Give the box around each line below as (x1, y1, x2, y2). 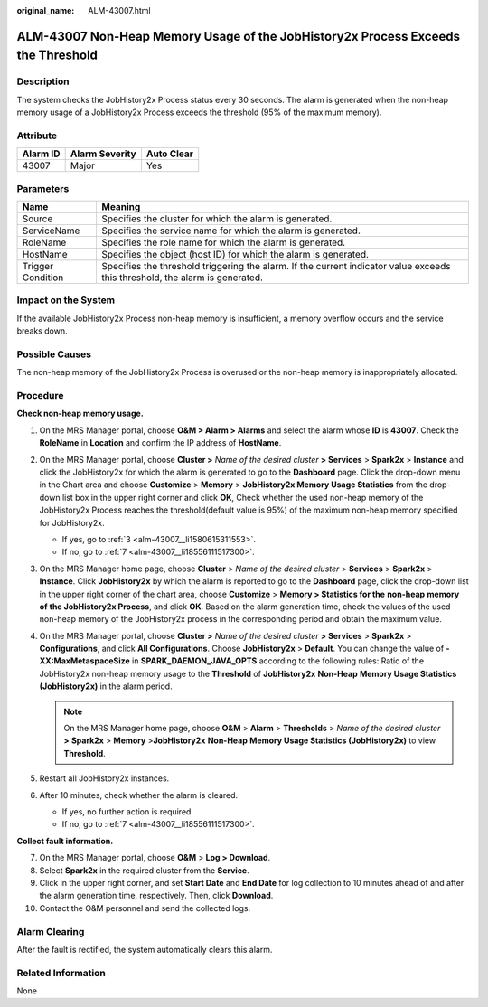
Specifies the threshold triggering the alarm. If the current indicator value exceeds (101, 260, 451, 273)
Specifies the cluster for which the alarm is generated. (101, 212, 333, 225)
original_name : (16, 5, 75, 15)
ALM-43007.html (88, 5, 151, 15)
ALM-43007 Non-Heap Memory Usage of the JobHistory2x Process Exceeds (16, 28, 461, 44)
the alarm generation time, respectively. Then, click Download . (39, 890, 274, 901)
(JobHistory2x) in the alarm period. (39, 681, 173, 692)
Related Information (16, 966, 106, 979)
